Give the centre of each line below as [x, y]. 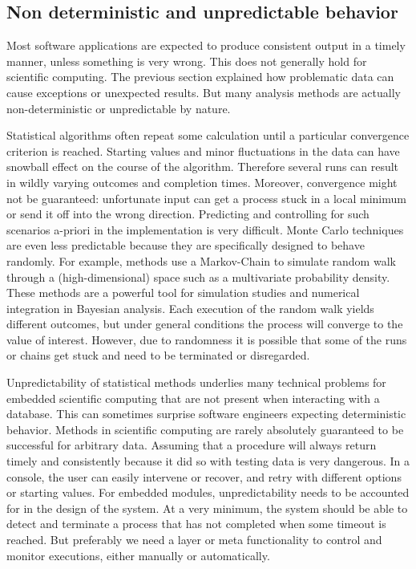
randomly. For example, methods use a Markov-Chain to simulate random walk [201, 260]
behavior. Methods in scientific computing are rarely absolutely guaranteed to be [205, 429]
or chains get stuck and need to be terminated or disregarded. [158, 355]
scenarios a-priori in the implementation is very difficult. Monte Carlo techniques [205, 229]
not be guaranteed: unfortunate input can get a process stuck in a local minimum [206, 198]
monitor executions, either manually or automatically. [138, 555]
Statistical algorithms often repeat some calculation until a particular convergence [208, 135]
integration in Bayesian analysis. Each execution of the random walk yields [190, 308]
